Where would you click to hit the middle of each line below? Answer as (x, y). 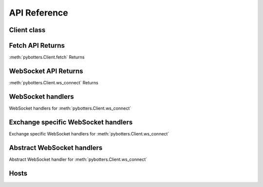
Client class (27, 30)
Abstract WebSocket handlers (56, 148)
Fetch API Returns (37, 46)
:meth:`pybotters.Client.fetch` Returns (47, 57)
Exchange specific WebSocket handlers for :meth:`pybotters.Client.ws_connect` (89, 133)
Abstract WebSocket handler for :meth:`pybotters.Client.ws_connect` (78, 159)
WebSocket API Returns (46, 71)
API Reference (38, 13)
